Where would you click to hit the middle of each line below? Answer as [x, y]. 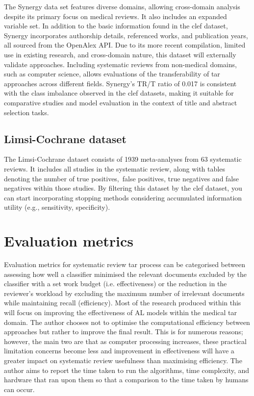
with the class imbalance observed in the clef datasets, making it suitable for [119, 93]
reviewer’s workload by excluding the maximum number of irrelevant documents [124, 293]
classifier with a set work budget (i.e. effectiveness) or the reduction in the [115, 284]
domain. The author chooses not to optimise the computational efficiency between [127, 322]
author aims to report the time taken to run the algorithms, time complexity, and [127, 370]
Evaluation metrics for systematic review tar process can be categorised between [125, 264]
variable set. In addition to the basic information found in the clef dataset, [116, 26]
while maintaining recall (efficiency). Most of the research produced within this [123, 303]
